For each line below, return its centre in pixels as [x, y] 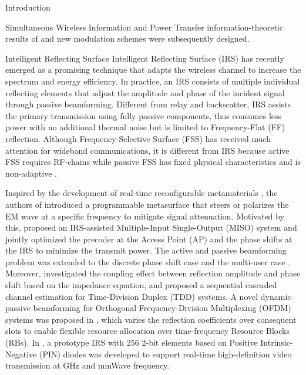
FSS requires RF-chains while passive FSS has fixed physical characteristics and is [153, 162]
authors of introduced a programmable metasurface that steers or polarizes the [147, 204]
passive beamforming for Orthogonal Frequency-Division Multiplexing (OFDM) [148, 308]
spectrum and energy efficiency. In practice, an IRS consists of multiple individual [153, 81]
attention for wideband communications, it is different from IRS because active [147, 150]
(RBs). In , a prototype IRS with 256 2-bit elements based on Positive [132, 342]
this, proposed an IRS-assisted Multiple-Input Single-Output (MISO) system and [151, 227]
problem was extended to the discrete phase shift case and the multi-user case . [148, 261]
